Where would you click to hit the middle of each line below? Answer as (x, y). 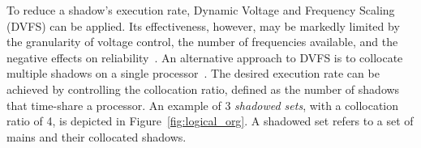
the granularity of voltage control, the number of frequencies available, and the (202, 42)
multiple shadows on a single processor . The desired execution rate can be (193, 73)
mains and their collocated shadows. (97, 136)
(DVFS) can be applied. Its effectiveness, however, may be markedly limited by (203, 25)
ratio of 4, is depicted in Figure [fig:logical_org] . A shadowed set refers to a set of (210, 121)
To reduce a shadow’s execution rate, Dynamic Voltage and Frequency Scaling (201, 10)
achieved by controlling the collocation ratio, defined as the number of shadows (203, 89)
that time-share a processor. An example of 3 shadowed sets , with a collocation (203, 105)
